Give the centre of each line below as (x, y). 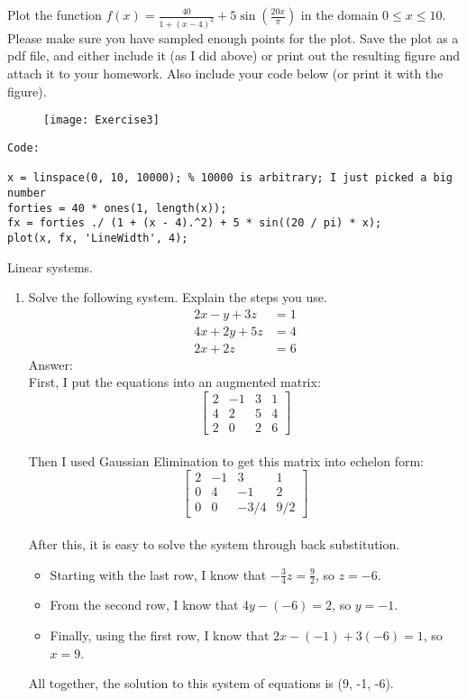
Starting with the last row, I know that (158, 574)
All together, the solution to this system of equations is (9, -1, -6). (211, 683)
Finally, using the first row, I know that (160, 635)
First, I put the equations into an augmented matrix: (174, 382)
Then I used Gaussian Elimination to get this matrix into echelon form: (226, 460)
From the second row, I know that (144, 605)
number (27, 193)
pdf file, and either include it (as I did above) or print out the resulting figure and (234, 55)
